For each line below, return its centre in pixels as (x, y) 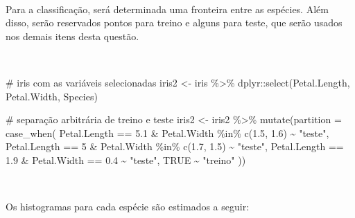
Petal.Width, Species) (52, 96)
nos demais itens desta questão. (72, 36)
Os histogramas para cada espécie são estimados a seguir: (128, 207)
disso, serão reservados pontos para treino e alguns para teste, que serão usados (174, 22)
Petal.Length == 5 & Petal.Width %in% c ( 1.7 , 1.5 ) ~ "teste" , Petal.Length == (175, 146)
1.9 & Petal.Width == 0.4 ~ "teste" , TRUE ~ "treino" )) (126, 160)
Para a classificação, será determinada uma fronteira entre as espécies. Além (167, 9)
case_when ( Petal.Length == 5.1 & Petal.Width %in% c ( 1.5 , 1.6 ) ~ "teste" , (167, 133)
